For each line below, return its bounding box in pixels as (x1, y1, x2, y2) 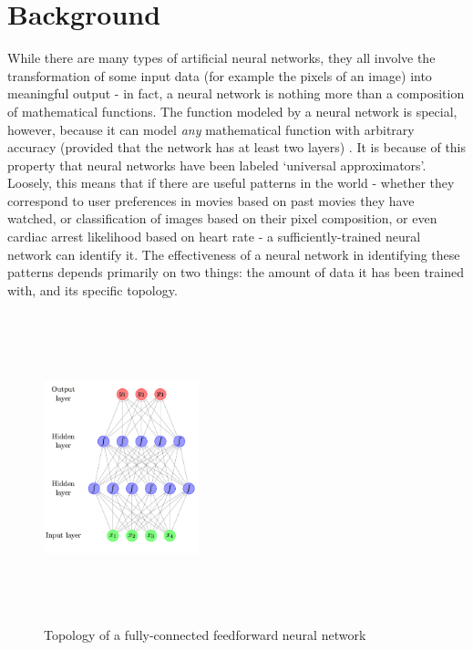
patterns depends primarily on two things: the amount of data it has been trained (7, 263, 465, 282)
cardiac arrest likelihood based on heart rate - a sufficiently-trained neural (7, 227, 421, 246)
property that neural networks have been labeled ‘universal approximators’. (7, 155, 427, 174)
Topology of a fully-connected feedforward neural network (44, 625, 366, 645)
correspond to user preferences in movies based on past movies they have (7, 191, 415, 210)
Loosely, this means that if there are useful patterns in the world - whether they (7, 173, 455, 192)
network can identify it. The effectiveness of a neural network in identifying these (7, 244, 460, 263)
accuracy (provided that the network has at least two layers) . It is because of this (7, 138, 467, 157)
